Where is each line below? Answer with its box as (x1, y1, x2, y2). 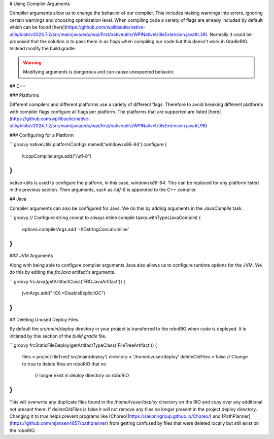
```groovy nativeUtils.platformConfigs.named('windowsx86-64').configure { (9, 141, 167, 148)
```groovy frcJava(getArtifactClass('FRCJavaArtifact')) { (9, 278, 125, 284)
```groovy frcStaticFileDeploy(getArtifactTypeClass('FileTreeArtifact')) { (9, 342, 157, 348)
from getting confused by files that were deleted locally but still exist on (109, 420, 259, 426)
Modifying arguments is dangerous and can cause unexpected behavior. (23, 69, 175, 75)
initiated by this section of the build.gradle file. (9, 333, 107, 339)
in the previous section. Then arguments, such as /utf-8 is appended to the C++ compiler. (9, 187, 197, 193)
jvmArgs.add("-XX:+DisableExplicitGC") (22, 289, 106, 296)
